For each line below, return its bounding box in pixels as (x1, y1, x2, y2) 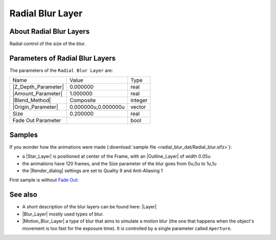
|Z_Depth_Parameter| (12, 83, 64, 90)
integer (130, 97, 148, 104)
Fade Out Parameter (12, 117, 61, 124)
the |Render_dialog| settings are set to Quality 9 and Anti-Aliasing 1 (22, 167, 163, 174)
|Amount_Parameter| (12, 90, 63, 97)
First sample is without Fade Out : (9, 177, 79, 183)
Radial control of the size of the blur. (9, 41, 86, 47)
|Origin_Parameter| (12, 104, 58, 111)
